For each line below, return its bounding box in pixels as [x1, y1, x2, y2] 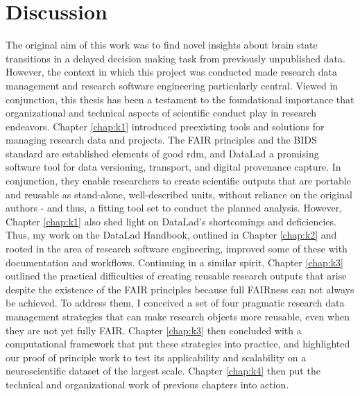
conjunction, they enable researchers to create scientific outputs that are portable [6, 173, 351, 188]
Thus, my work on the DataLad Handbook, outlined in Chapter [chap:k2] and [6, 227, 337, 242]
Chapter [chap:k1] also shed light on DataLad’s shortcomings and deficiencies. [6, 214, 336, 228]
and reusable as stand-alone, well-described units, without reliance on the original [6, 187, 352, 201]
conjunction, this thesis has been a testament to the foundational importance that [6, 92, 354, 106]
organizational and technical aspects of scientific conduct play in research [6, 105, 317, 120]
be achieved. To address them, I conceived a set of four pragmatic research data [6, 295, 345, 310]
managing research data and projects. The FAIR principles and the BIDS [6, 132, 317, 147]
